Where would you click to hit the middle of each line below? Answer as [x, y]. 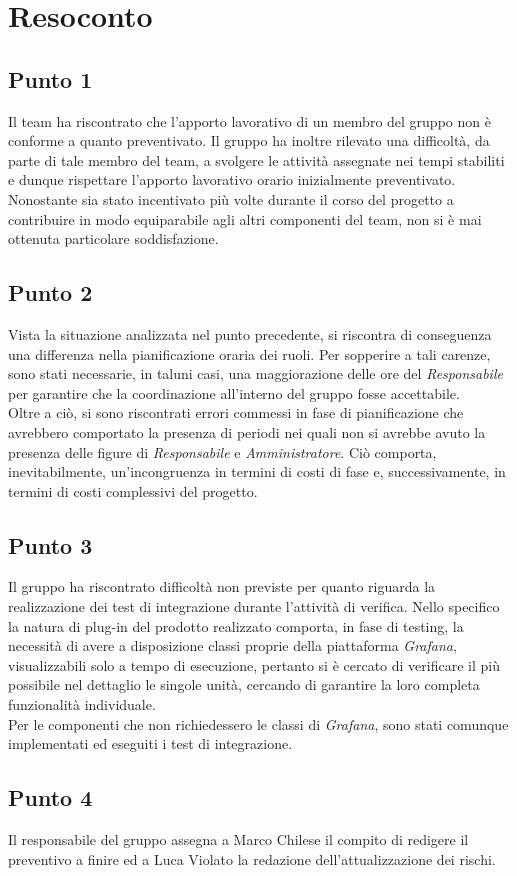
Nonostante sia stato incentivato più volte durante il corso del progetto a [231, 198]
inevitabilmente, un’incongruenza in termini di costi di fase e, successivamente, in [257, 471]
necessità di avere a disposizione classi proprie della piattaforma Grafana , [232, 645]
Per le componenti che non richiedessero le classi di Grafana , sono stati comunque [258, 723]
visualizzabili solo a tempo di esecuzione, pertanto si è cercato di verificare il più [254, 664]
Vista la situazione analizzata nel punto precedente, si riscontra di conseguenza [250, 333]
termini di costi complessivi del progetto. [133, 490]
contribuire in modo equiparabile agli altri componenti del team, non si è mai [245, 218]
